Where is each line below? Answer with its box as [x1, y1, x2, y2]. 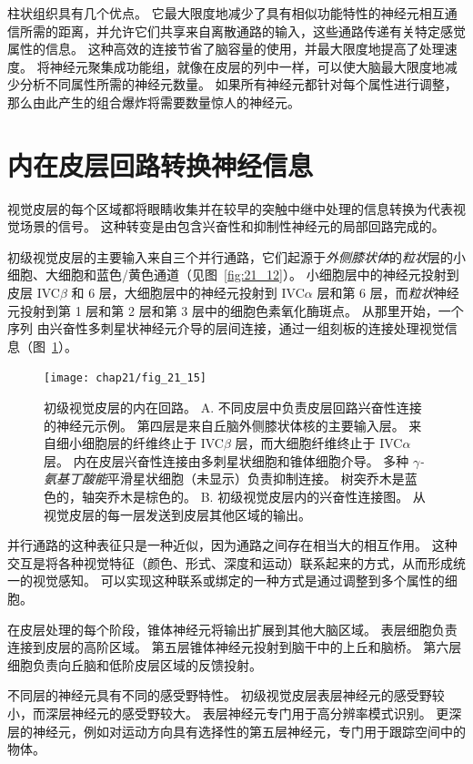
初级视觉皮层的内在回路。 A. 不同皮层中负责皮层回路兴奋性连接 [44, 398, 422, 417]
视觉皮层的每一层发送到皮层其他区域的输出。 [44, 504, 311, 524]
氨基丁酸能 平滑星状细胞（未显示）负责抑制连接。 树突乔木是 [44, 469, 405, 488]
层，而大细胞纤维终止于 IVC [235, 433, 403, 453]
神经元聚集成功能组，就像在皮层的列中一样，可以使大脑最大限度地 [49, 56, 445, 76]
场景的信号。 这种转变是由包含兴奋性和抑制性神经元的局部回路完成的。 [19, 217, 445, 236]
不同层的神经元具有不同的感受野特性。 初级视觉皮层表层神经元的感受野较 [7, 686, 445, 705]
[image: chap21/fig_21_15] [44, 372, 206, 385]
